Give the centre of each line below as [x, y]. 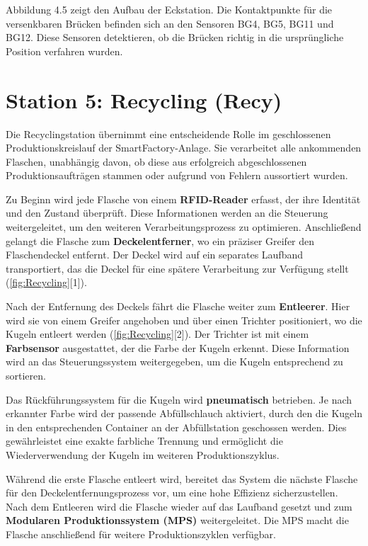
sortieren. [26, 375]
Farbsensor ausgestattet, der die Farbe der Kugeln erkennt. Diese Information [178, 347]
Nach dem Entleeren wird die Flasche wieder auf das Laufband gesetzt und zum [179, 506]
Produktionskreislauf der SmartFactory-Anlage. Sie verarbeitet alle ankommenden [184, 148]
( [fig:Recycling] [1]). [46, 282]
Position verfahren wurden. [64, 51]
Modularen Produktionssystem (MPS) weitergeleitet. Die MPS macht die [177, 520]
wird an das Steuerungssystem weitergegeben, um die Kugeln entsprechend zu [174, 362]
